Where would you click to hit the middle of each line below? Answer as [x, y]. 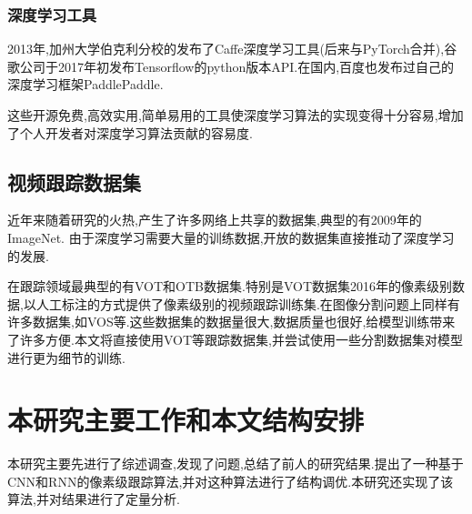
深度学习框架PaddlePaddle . [85, 84]
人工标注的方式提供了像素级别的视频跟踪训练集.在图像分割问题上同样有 [248, 303]
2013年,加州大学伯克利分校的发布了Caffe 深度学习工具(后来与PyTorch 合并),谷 [232, 49]
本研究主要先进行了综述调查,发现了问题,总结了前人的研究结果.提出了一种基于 [236, 464]
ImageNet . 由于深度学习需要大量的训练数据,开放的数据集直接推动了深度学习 [231, 237]
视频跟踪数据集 [74, 181]
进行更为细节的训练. [66, 357]
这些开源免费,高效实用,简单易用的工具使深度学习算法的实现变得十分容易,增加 [236, 115]
